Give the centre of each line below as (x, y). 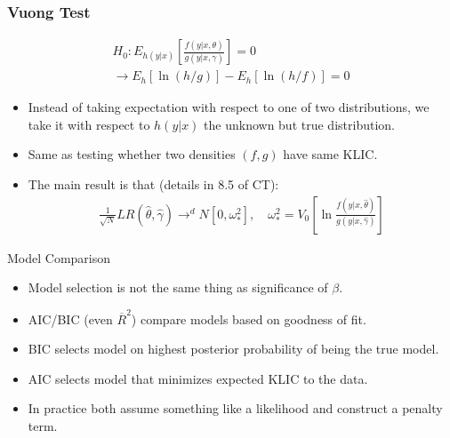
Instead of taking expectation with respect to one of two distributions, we (229, 107)
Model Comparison (59, 257)
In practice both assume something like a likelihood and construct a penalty (235, 408)
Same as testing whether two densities (132, 154)
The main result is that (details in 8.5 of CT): (153, 184)
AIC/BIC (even (70, 319)
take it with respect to (89, 124)
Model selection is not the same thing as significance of (178, 287)
